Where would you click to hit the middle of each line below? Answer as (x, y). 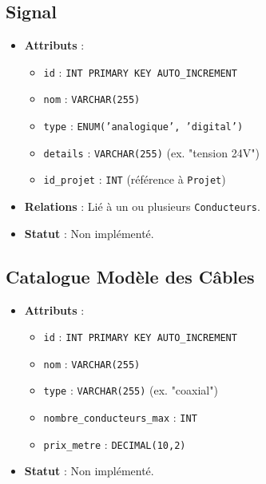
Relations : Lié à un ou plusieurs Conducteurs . (142, 206)
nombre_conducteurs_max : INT (120, 417)
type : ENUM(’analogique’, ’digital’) (143, 126)
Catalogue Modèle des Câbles (130, 276)
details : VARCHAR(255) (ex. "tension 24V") (151, 152)
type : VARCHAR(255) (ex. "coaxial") (131, 390)
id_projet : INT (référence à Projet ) (135, 179)
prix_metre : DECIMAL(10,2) (115, 444)
